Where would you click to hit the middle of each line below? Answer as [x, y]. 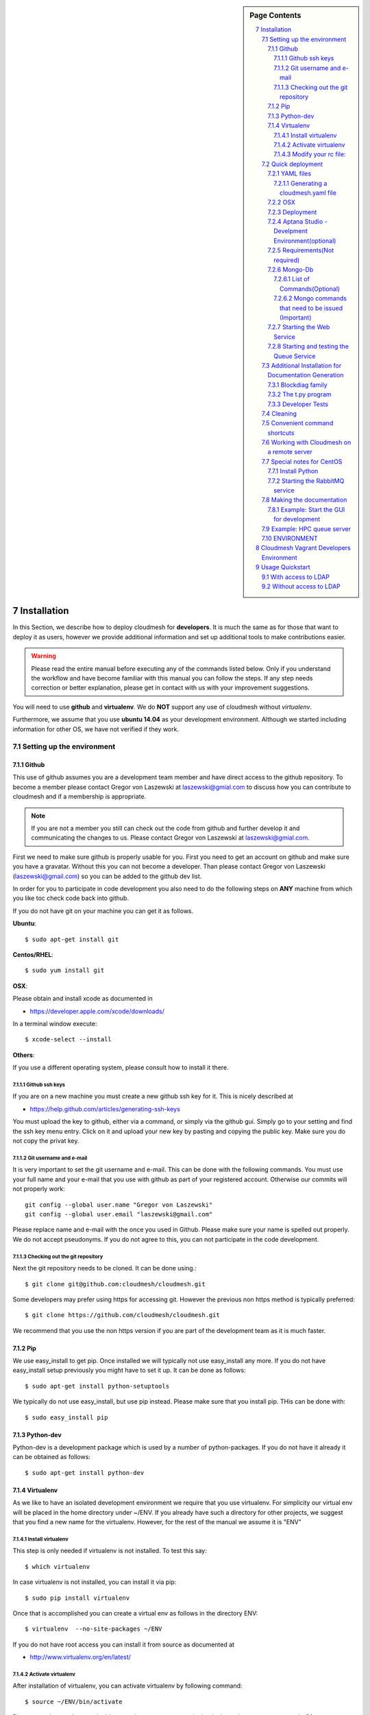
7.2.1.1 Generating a [300, 183]
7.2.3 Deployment [292, 212]
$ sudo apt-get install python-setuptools [97, 1386]
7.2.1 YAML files [289, 174]
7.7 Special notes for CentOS [302, 461]
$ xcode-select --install [69, 1040]
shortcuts [281, 433]
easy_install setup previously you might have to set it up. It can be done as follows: [129, 1370]
